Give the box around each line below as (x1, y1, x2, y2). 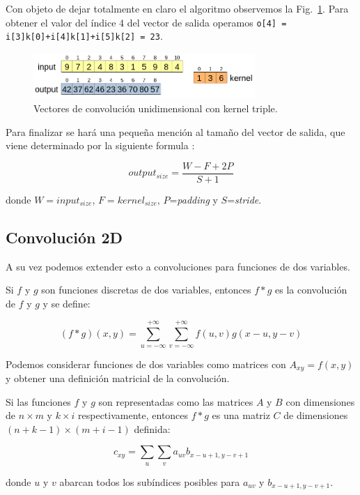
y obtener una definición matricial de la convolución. (6, 371, 230, 386)
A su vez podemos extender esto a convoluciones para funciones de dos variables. (6, 259, 350, 273)
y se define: (42, 296, 91, 310)
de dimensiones (283, 408, 348, 422)
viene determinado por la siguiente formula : (6, 138, 195, 153)
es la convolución (275, 282, 347, 297)
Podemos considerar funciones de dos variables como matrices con (6, 356, 286, 371)
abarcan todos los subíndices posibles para (59, 474, 240, 489)
